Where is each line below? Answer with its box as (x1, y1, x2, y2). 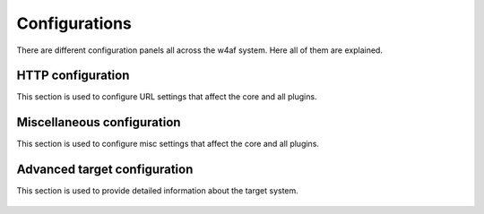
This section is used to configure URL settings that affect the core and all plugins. (16, 91, 317, 102)
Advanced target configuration (16, 162, 194, 177)
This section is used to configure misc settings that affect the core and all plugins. (16, 139, 320, 150)
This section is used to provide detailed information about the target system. (16, 185, 299, 196)
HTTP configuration (16, 68, 130, 83)
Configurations (16, 13, 132, 33)
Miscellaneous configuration (16, 115, 181, 130)
